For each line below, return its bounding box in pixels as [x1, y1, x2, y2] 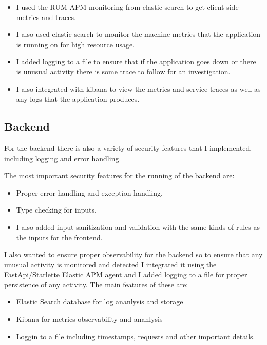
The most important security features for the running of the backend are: [4, 170, 235, 181]
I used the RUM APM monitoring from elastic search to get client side [16, 2, 239, 12]
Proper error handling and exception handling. [16, 187, 163, 198]
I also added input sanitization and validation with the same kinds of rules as [16, 221, 260, 232]
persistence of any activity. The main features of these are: [4, 279, 188, 290]
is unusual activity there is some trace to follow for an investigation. [16, 66, 231, 76]
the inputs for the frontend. [16, 232, 103, 242]
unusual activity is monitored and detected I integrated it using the [4, 259, 217, 270]
